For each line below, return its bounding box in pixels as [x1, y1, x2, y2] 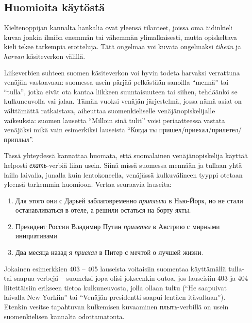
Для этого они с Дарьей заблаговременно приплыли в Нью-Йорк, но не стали [15, 195, 243, 205]
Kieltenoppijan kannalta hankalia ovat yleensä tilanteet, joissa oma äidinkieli [4, 22, 233, 33]
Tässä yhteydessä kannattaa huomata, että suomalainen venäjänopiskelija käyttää [4, 150, 248, 161]
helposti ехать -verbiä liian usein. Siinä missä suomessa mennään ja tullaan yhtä [4, 160, 242, 170]
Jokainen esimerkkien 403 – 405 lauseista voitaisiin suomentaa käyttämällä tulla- [4, 263, 244, 273]
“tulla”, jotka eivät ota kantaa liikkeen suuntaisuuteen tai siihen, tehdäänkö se [4, 86, 237, 96]
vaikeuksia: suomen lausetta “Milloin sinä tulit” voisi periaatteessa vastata [4, 115, 225, 125]
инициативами [15, 231, 57, 241]
